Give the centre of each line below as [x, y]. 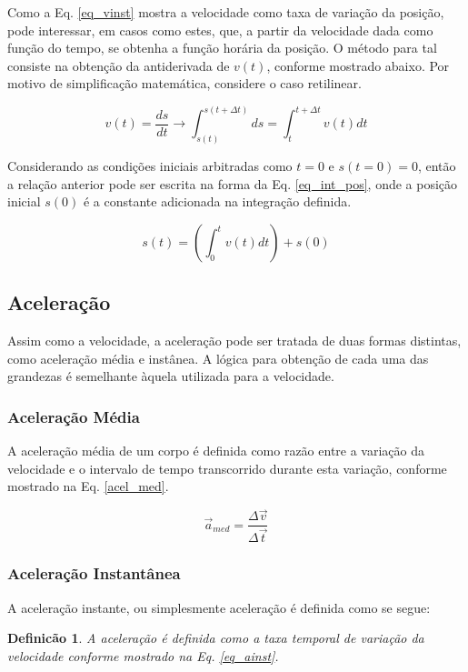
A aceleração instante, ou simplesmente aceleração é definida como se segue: [219, 607]
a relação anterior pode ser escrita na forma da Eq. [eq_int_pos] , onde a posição [233, 183]
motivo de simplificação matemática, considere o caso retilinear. [184, 83]
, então [437, 166]
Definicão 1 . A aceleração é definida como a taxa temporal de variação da [216, 638]
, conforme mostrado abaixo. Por [358, 65]
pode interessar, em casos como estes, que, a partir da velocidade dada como [220, 30]
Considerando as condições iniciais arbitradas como [150, 166]
